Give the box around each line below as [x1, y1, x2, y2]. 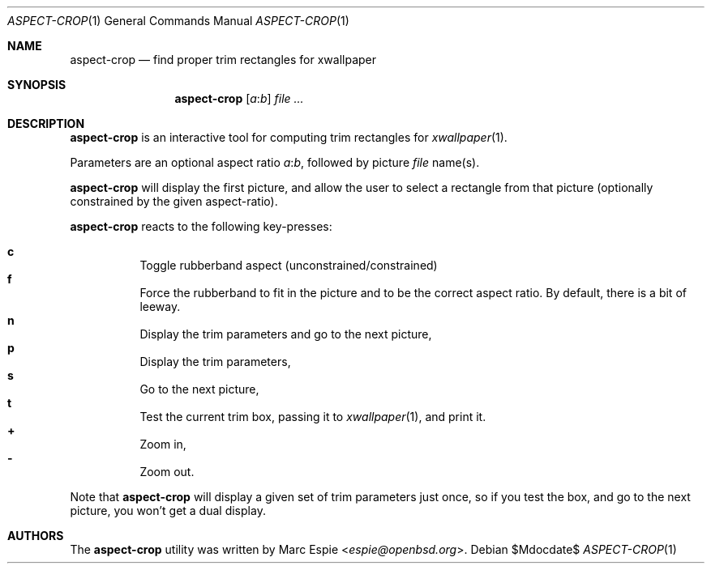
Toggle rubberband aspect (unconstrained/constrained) [139, 258, 438, 272]
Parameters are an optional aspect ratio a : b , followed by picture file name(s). [70, 155, 480, 169]
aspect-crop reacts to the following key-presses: [70, 219, 332, 233]
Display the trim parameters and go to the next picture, [139, 327, 432, 341]
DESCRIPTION [7, 117, 85, 130]
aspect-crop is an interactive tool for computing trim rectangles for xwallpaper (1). [70, 130, 508, 144]
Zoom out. [139, 465, 195, 479]
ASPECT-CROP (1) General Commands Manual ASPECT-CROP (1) [7, 14, 349, 28]
